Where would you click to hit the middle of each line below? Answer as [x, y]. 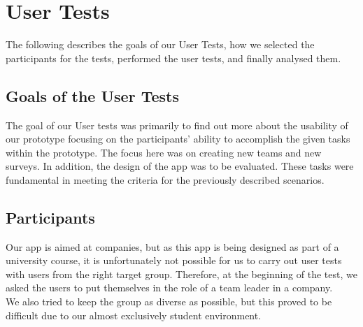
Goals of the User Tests [92, 95]
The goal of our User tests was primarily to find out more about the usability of [177, 125]
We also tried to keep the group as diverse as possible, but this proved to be [169, 301]
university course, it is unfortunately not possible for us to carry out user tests [174, 260]
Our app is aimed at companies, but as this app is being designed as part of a [172, 246]
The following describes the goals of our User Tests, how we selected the [160, 44]
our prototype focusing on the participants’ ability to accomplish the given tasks [178, 139]
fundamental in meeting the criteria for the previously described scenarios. [165, 179]
